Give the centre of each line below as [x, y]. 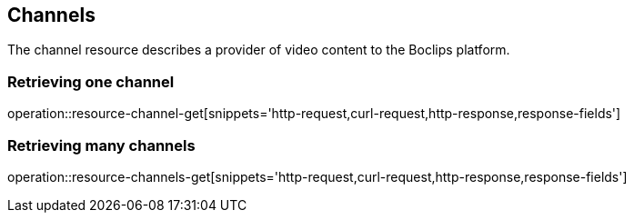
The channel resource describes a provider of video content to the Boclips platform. [259, 50]
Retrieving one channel [91, 81]
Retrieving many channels [101, 145]
